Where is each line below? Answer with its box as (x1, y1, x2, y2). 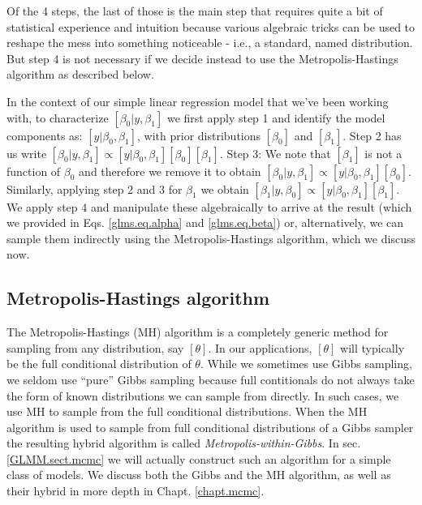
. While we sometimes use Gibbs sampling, (200, 355, 412, 372)
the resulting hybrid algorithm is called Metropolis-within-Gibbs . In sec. (6, 434, 361, 452)
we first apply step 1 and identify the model (166, 109, 385, 126)
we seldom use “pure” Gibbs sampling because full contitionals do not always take (6, 370, 415, 387)
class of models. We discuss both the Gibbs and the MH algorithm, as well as (6, 466, 391, 483)
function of (6, 162, 61, 179)
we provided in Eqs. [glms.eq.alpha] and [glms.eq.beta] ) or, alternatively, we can (6, 214, 404, 231)
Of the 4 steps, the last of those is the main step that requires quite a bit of (6, 2, 383, 19)
